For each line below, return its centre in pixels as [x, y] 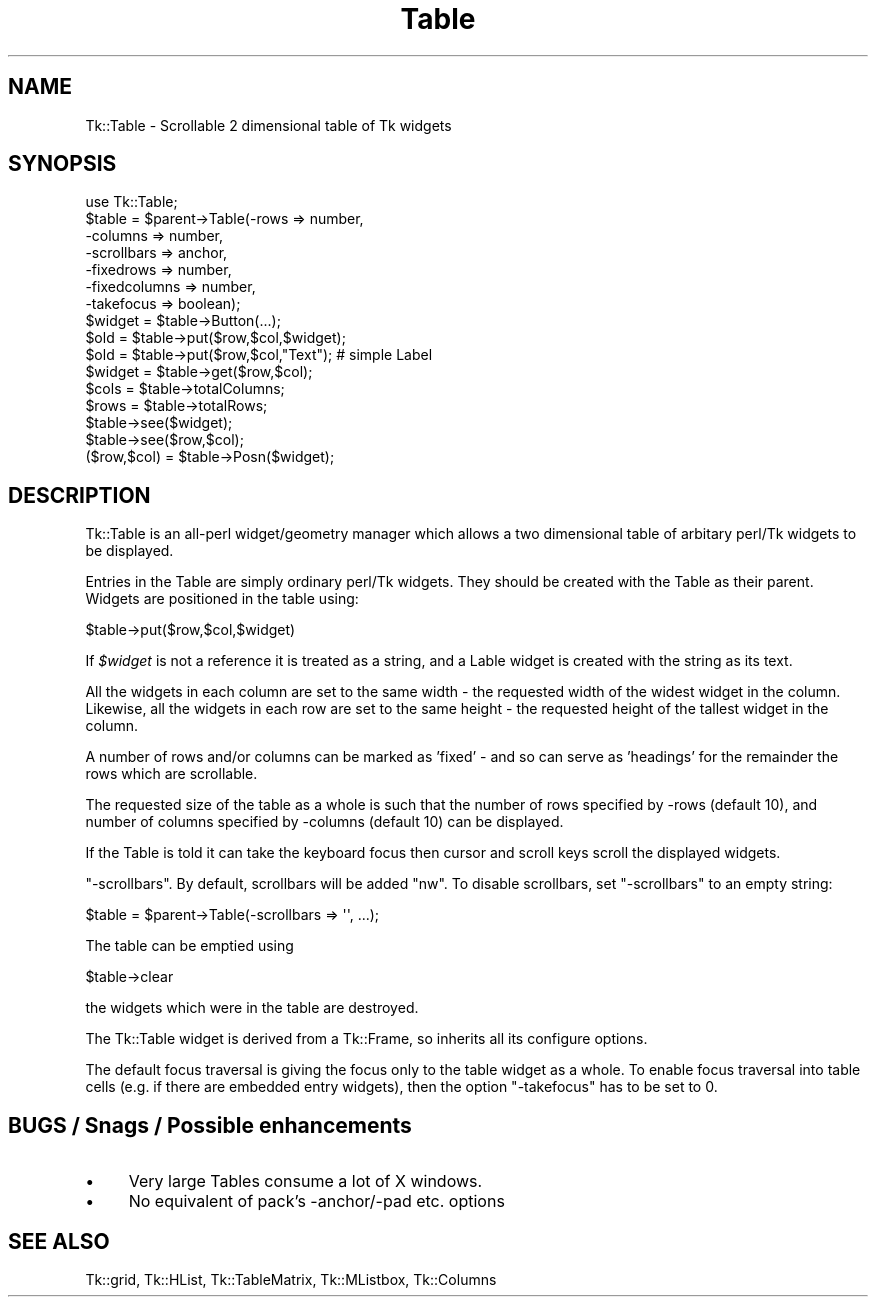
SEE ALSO [59, 1241]
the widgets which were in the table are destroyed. [252, 1008]
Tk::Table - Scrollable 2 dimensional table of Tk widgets [268, 125]
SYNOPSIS [62, 164]
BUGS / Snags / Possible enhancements [210, 1125]
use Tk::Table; [131, 202]
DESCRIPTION [79, 495]
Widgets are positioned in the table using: [222, 599]
